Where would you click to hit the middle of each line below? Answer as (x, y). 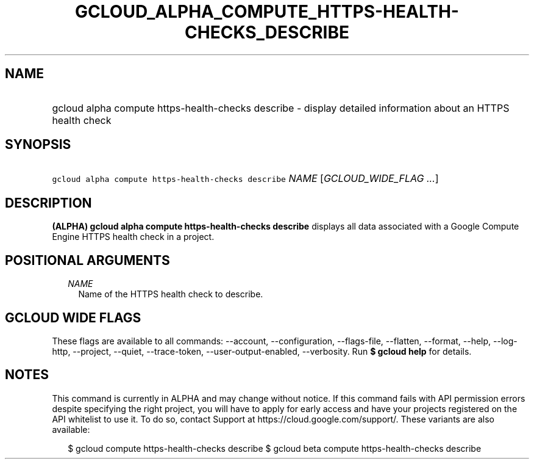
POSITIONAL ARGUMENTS (87, 260)
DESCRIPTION (48, 203)
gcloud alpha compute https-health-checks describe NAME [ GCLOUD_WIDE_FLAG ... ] (245, 179)
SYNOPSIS (38, 145)
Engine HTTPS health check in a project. (133, 237)
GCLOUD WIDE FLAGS (73, 317)
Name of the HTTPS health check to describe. (171, 294)
